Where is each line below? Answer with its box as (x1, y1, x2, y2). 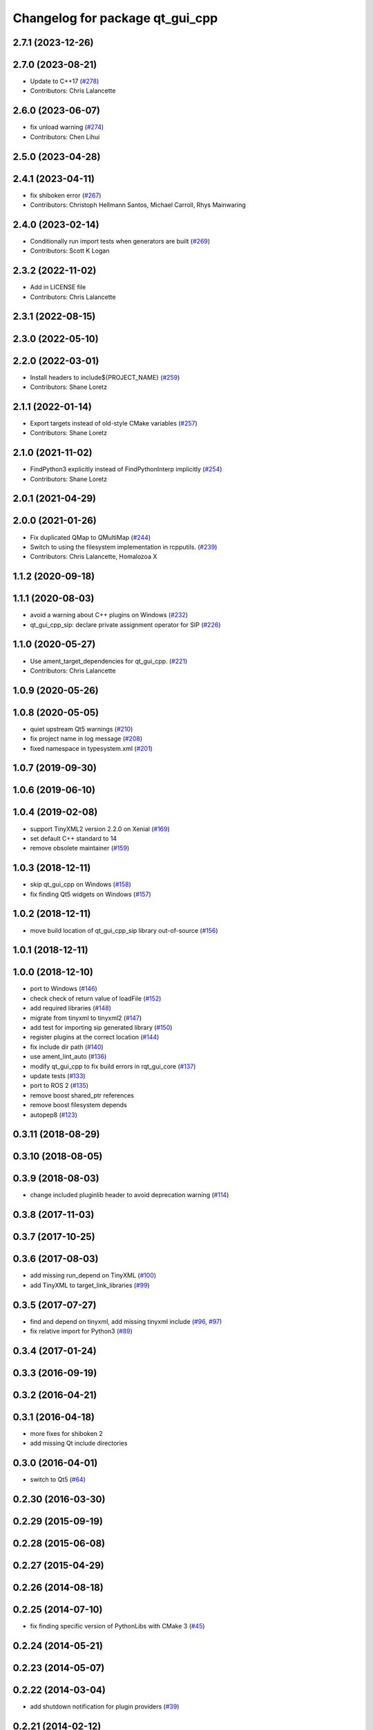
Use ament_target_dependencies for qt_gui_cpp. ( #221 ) (30, 657, 188, 665)
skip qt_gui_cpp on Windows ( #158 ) (30, 880, 131, 889)
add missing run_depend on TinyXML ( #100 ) (30, 1271, 157, 1280)
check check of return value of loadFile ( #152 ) (30, 994, 162, 1003)
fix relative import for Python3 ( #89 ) (30, 1327, 133, 1336)
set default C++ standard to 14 (30, 834, 117, 842)
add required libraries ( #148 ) (30, 1004, 112, 1012)
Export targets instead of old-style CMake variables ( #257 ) (30, 419, 198, 427)
